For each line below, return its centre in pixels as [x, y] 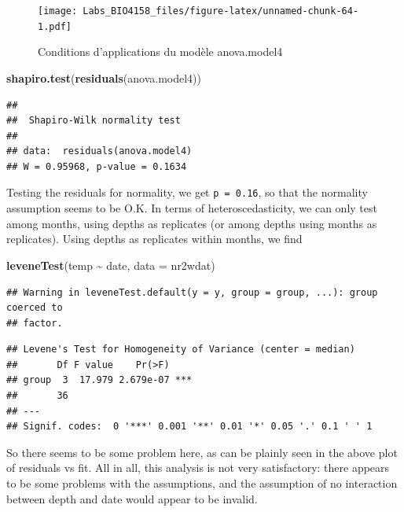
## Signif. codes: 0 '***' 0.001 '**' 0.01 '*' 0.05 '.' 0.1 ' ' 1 [189, 427]
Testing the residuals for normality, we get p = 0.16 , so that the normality [187, 192]
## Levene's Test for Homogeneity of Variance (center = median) [181, 350]
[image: [58, 11]
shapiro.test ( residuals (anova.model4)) [104, 77]
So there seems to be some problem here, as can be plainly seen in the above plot [202, 452]
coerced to [35, 308]
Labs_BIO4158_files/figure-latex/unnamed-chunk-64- [221, 11]
